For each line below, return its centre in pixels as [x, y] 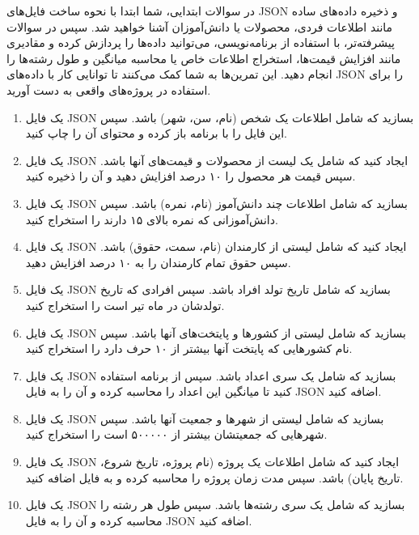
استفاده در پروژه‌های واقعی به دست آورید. [109, 89]
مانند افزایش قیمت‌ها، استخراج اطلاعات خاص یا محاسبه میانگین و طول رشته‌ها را [204, 58]
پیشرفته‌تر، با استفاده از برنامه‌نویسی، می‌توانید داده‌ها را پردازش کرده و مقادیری [201, 42]
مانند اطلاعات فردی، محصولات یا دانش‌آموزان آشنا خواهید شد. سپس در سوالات [200, 26]
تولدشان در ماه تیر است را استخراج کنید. [125, 305]
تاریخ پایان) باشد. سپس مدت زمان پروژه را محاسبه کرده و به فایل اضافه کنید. [214, 477]
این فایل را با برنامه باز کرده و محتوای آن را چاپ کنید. [157, 133]
